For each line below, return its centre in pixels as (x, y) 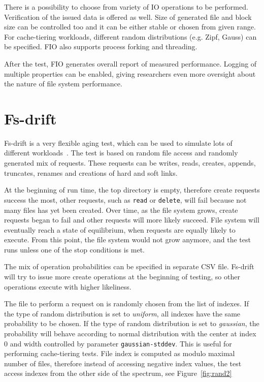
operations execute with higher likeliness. (68, 286)
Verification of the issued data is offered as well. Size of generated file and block (128, 17)
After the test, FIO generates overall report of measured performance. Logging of (130, 63)
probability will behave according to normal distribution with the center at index (130, 333)
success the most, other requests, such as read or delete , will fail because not (125, 199)
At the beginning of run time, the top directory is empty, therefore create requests (132, 190)
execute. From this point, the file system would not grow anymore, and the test (127, 240)
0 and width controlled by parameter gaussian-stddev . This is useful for (118, 343)
